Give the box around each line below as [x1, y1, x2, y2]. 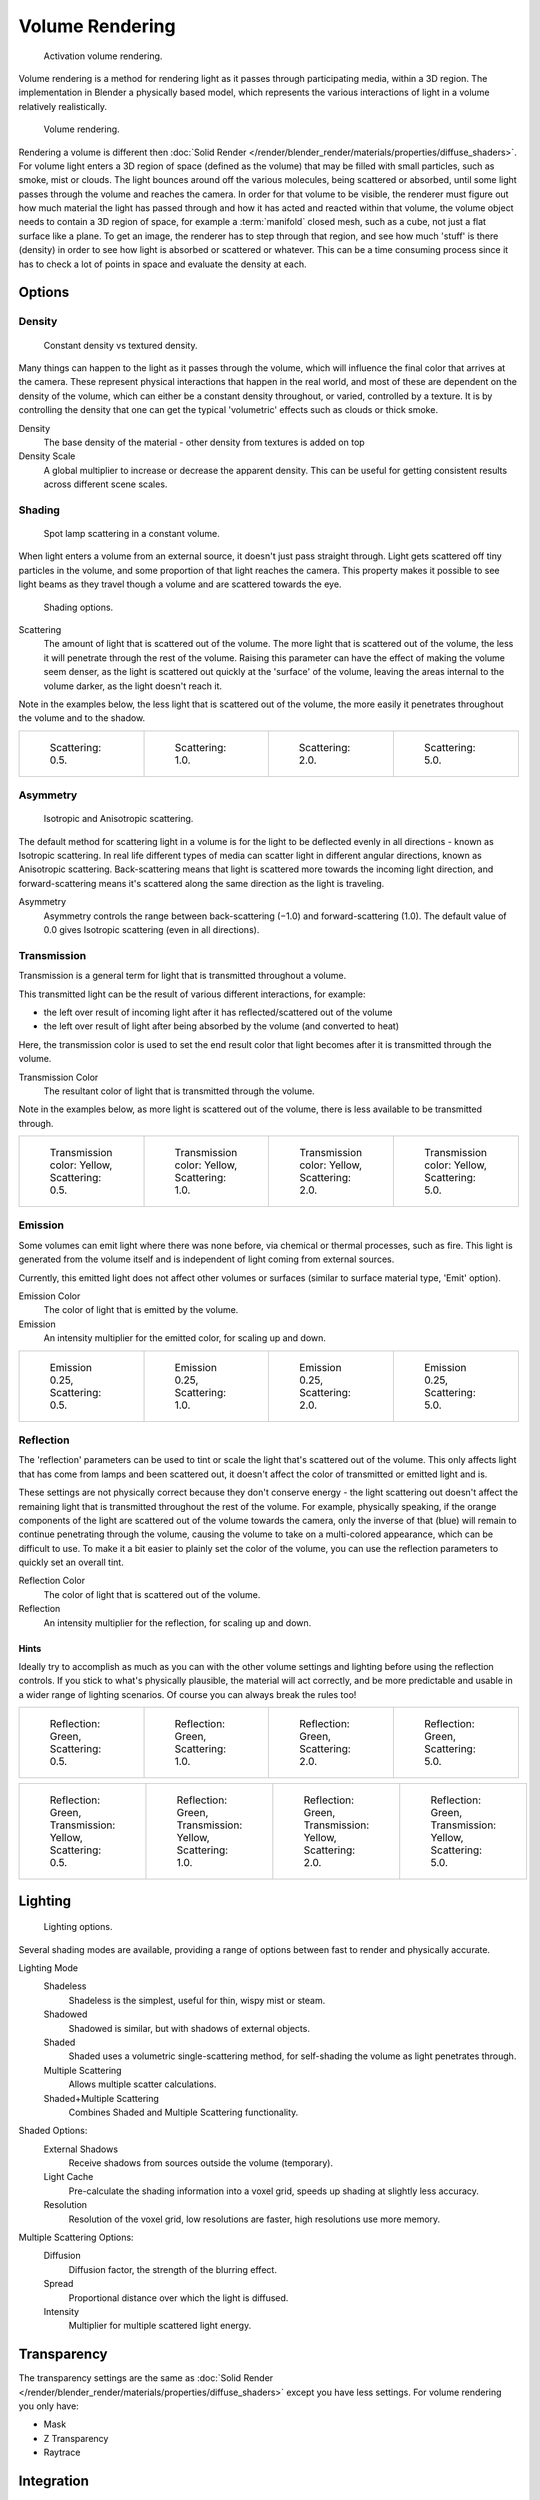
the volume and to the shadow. [18, 712, 146, 724]
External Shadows [43, 2143, 119, 2155]
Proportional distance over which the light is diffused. [68, 2291, 289, 2304]
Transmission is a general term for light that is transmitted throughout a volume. [18, 970, 347, 982]
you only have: [18, 2400, 79, 2412]
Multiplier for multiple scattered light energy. [68, 2320, 252, 2332]
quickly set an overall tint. [18, 1556, 124, 1569]
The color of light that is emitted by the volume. [43, 1304, 239, 1316]
